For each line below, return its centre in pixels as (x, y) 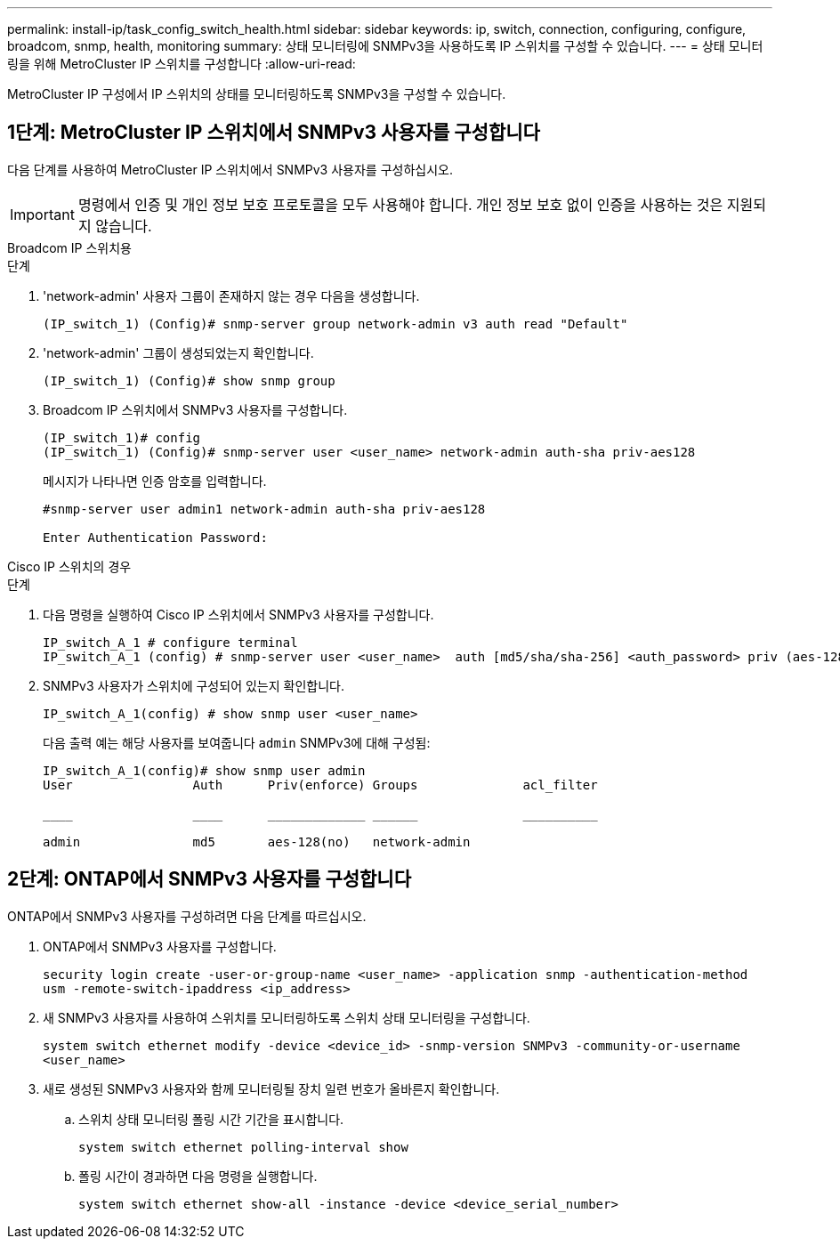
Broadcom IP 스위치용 (69, 247)
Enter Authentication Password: (155, 537)
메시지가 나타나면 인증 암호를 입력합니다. (155, 481)
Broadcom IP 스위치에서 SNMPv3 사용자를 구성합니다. (195, 409)
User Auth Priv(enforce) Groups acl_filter (320, 785)
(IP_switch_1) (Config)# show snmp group (189, 380)
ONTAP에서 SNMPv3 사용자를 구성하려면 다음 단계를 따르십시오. (187, 916)
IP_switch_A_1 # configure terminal (170, 642)
